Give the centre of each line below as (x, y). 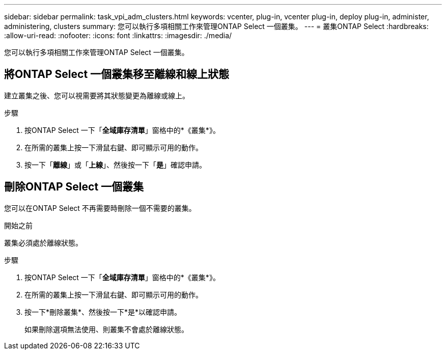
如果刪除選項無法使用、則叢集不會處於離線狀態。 (106, 329)
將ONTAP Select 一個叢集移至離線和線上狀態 (117, 74)
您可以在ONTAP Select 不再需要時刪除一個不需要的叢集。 (100, 208)
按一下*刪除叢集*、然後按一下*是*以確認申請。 (103, 312)
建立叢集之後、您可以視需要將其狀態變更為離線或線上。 (97, 95)
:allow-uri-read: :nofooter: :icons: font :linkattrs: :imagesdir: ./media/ (118, 35)
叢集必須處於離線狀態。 (43, 242)
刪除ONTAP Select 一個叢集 (74, 187)
